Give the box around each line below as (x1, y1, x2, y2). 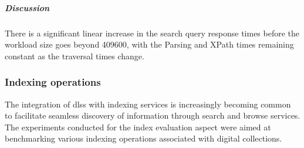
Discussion (5, 1, 50, 14)
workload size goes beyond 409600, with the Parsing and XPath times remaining (5, 38, 294, 51)
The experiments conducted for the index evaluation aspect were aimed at (5, 120, 271, 133)
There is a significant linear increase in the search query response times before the (5, 26, 300, 39)
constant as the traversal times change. (5, 49, 144, 62)
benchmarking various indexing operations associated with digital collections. (5, 132, 282, 144)
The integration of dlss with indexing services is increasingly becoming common (5, 97, 291, 110)
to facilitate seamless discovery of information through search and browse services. (5, 109, 300, 122)
